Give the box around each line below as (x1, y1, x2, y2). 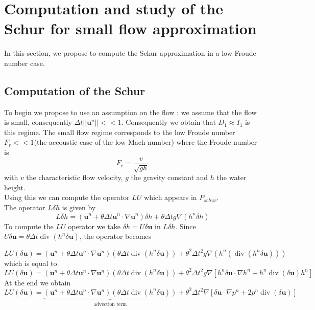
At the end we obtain (4, 277, 71, 287)
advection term (93, 301, 127, 307)
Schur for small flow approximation (4, 18, 257, 39)
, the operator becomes (79, 231, 152, 241)
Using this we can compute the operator (4, 192, 130, 203)
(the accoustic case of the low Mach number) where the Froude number (34, 137, 257, 147)
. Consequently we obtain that (121, 117, 216, 127)
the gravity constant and (131, 172, 208, 183)
